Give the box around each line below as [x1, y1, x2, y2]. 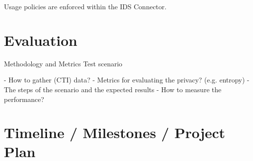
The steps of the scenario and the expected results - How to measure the [4, 84, 222, 94]
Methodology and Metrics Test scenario [4, 58, 122, 68]
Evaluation [4, 30, 77, 50]
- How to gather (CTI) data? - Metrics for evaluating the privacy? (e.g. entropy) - [4, 75, 250, 85]
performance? [4, 94, 45, 104]
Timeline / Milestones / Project [4, 122, 226, 142]
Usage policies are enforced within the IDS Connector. [4, 1, 167, 11]
